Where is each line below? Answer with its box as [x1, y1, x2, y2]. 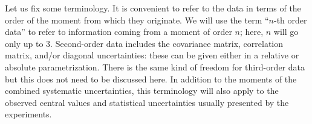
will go [273, 25, 299, 38]
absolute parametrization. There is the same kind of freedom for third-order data [5, 60, 305, 73]
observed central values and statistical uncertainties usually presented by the [5, 96, 289, 108]
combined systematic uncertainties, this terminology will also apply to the [5, 84, 279, 97]
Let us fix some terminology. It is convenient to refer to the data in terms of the [5, 2, 301, 14]
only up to [5, 37, 44, 49]
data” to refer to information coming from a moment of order [5, 25, 232, 38]
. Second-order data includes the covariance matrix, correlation [50, 37, 284, 49]
